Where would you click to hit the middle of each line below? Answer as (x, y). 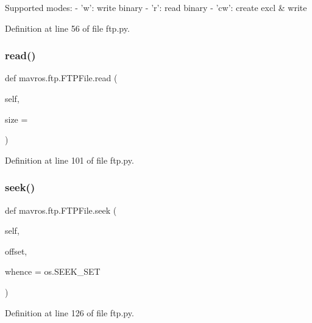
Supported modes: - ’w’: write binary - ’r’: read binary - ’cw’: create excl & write (156, 7)
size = (16, 119)
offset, (16, 251)
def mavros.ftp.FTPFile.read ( (61, 78)
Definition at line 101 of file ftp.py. (69, 160)
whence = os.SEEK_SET (53, 271)
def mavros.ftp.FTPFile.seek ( (61, 210)
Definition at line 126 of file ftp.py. (69, 312)
